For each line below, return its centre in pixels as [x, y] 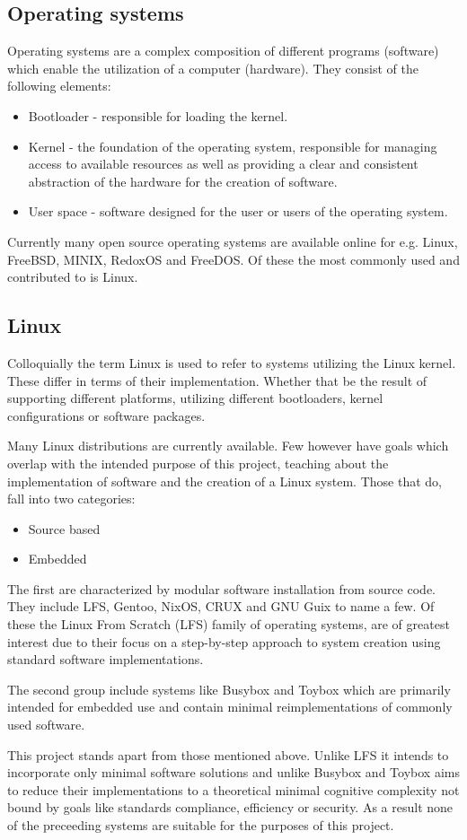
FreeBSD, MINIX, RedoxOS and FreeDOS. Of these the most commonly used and [233, 259]
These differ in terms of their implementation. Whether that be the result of [217, 380]
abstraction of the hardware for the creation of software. [183, 181]
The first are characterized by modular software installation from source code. [221, 588]
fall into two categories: [71, 499]
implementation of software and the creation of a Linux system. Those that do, [225, 481]
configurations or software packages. [106, 415]
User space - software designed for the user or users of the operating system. [238, 211]
